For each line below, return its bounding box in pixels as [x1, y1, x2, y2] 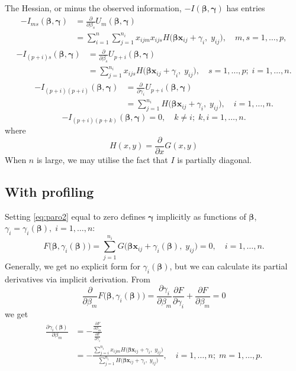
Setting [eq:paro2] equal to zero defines [5, 210, 146, 222]
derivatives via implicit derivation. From [5, 272, 150, 285]
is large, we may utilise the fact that [36, 153, 168, 165]
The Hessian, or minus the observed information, [5, 2, 182, 14]
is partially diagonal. [177, 153, 252, 165]
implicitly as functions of [156, 210, 246, 222]
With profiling [5, 182, 94, 200]
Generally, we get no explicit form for [5, 259, 140, 272]
